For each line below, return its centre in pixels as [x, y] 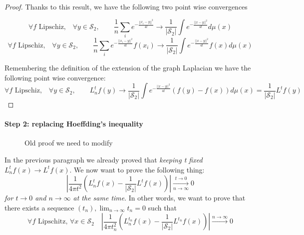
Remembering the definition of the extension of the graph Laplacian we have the [128, 68]
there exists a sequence [39, 207]
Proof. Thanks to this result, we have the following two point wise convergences [126, 6]
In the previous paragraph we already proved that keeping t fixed [104, 160]
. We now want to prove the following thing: [137, 169]
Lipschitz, [53, 222]
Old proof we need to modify [69, 143]
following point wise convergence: [55, 77]
